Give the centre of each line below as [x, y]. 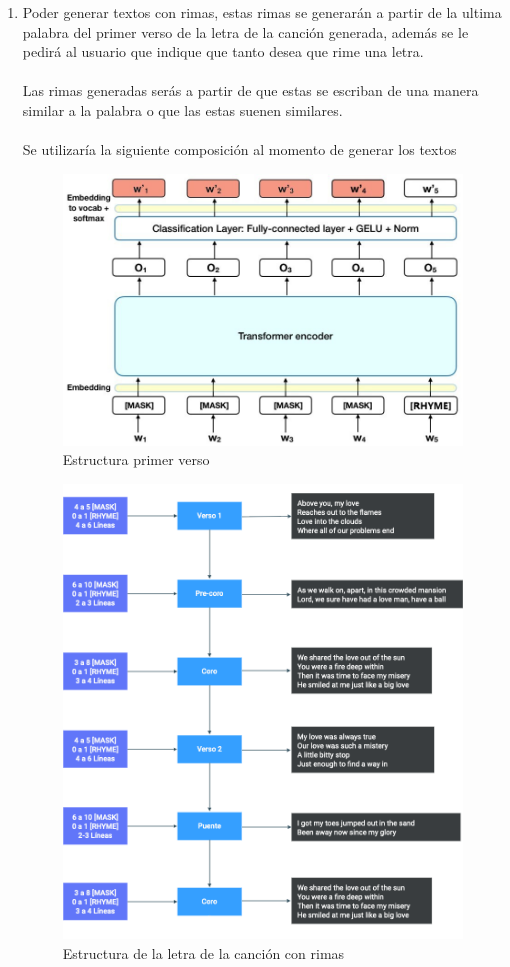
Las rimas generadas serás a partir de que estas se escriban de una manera [250, 90]
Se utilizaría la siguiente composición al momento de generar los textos [239, 149]
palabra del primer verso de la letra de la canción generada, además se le [245, 31]
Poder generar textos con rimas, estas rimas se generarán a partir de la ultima [262, 12]
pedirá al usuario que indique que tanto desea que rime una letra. [223, 51]
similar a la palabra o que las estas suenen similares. [182, 109]
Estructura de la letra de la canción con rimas [203, 952]
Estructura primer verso [136, 459]
